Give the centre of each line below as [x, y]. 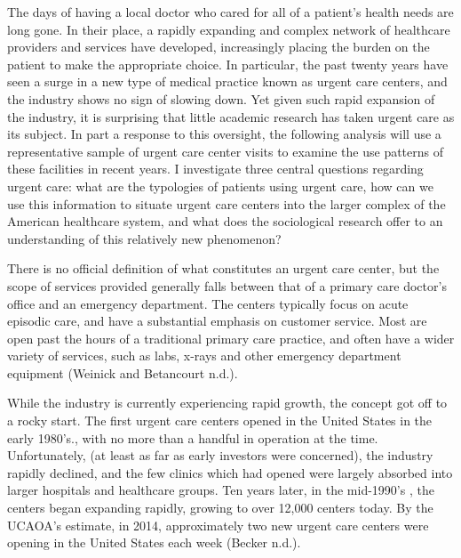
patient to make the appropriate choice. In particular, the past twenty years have [228, 64]
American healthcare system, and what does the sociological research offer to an [225, 221]
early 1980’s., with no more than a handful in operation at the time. [193, 437]
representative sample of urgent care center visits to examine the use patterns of [226, 151]
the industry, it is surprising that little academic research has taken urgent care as [231, 116]
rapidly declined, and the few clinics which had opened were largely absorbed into [230, 472]
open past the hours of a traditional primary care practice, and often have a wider [231, 338]
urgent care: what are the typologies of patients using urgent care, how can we [220, 186]
